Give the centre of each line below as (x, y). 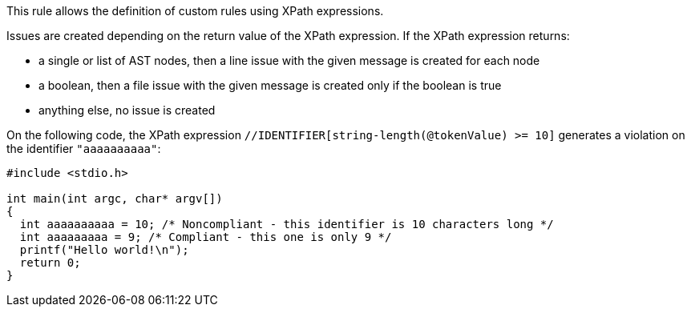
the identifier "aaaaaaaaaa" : (84, 148)
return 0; (50, 263)
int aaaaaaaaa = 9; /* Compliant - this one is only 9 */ (206, 237)
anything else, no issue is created (127, 110)
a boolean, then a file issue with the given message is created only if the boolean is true (270, 85)
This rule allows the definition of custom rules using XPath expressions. (195, 11)
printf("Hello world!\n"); (104, 250)
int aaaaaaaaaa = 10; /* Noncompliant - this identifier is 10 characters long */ (287, 224)
